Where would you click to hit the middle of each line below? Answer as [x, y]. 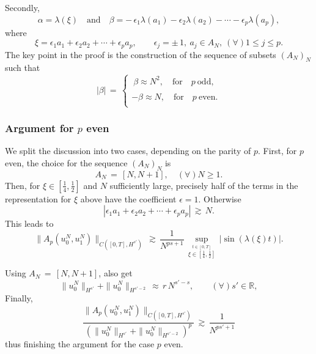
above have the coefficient [128, 198]
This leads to [29, 223]
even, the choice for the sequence [66, 162]
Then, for [23, 185]
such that [23, 68]
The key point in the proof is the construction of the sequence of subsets [141, 54]
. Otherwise [220, 198]
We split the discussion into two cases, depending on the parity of [128, 151]
